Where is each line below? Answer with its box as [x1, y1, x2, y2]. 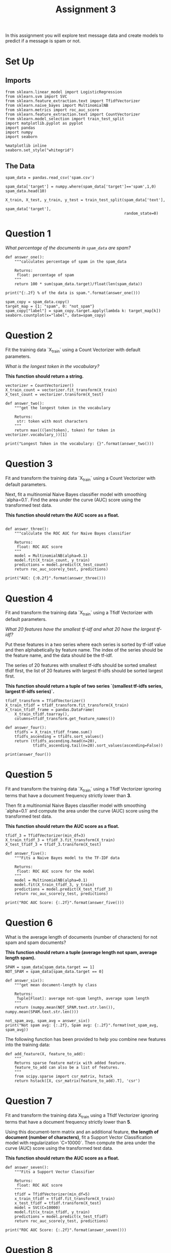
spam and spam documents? [5, 939, 66, 945]
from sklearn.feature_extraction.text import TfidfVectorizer [5, 99, 140, 104]
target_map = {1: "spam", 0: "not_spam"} [5, 304, 95, 309]
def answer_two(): [5, 401, 44, 406]
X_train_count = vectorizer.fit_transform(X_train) [5, 387, 117, 392]
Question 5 [5, 769, 53, 780]
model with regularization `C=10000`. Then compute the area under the [5, 1140, 156, 1146]
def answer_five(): [5, 851, 47, 856]
